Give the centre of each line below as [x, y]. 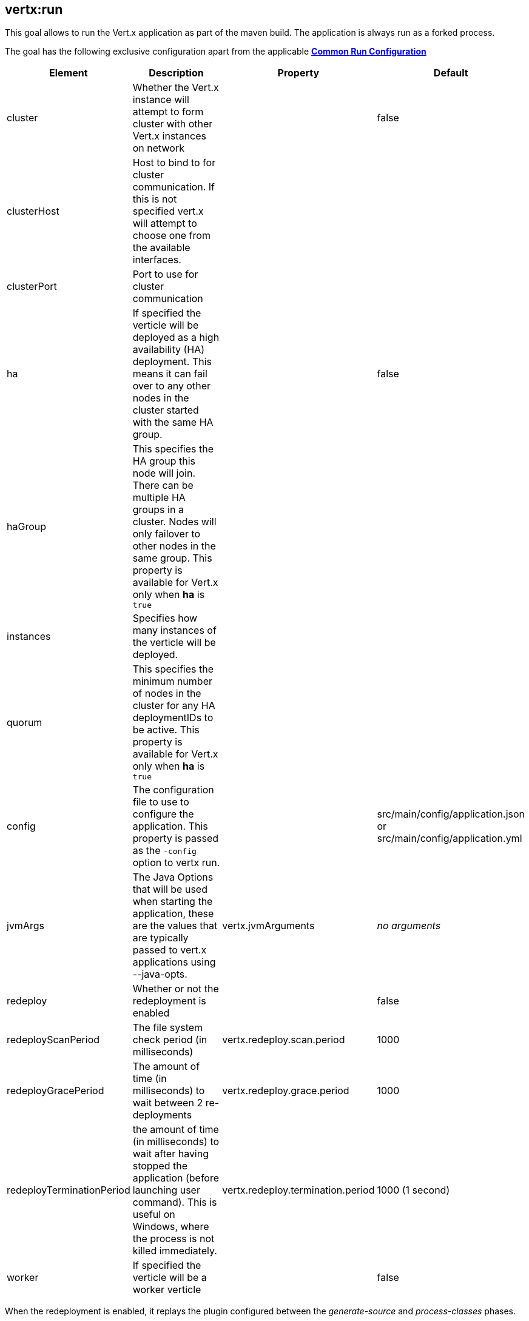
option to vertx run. [176, 863]
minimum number [172, 681]
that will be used [170, 889]
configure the [163, 814]
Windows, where [171, 1227]
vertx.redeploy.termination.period [298, 1190]
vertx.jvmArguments [268, 926]
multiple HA [159, 498]
